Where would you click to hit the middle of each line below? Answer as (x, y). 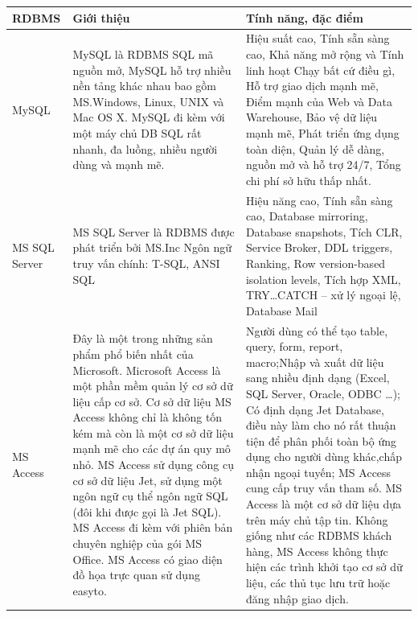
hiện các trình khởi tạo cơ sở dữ (324, 567)
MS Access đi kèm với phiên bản (153, 527)
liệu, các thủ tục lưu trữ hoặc (318, 583)
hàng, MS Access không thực (317, 551)
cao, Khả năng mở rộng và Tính (325, 53)
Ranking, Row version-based (316, 263)
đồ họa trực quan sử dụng (136, 575)
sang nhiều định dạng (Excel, (318, 378)
